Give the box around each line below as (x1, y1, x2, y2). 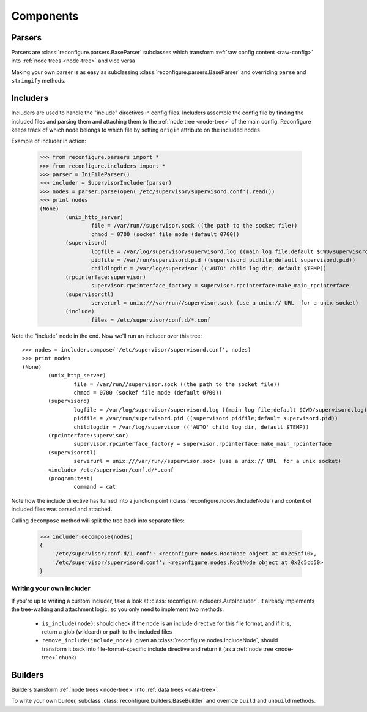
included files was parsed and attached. (11, 505, 113, 513)
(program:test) (48, 475, 94, 481)
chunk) (58, 654, 76, 661)
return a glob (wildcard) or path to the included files (42, 628, 172, 636)
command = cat (73, 483, 116, 491)
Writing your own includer (11, 584, 91, 593)
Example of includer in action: (11, 138, 87, 145)
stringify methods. (11, 77, 66, 84)
